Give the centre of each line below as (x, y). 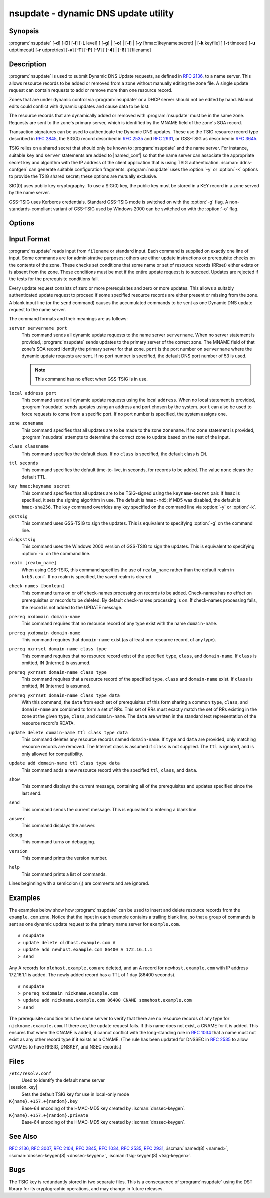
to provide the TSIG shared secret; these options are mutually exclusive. (83, 176)
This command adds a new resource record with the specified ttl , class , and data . (110, 770)
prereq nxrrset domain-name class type (58, 649)
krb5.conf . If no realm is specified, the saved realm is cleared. (87, 576)
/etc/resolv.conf (30, 1073)
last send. (32, 793)
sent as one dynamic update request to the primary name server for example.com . (95, 924)
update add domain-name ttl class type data (65, 763)
